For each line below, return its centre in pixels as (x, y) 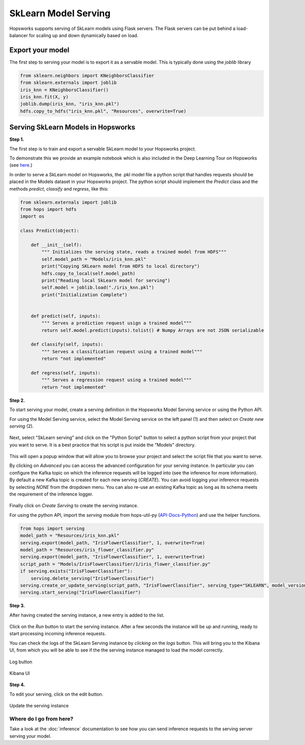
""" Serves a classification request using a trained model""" (122, 351)
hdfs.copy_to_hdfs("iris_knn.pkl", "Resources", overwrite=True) (103, 111)
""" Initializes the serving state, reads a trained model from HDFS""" (134, 252)
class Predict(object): (50, 231)
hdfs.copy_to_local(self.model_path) (88, 273)
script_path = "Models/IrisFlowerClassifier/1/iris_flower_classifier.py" (115, 564)
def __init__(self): (56, 245)
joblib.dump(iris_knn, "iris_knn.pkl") (70, 104)
